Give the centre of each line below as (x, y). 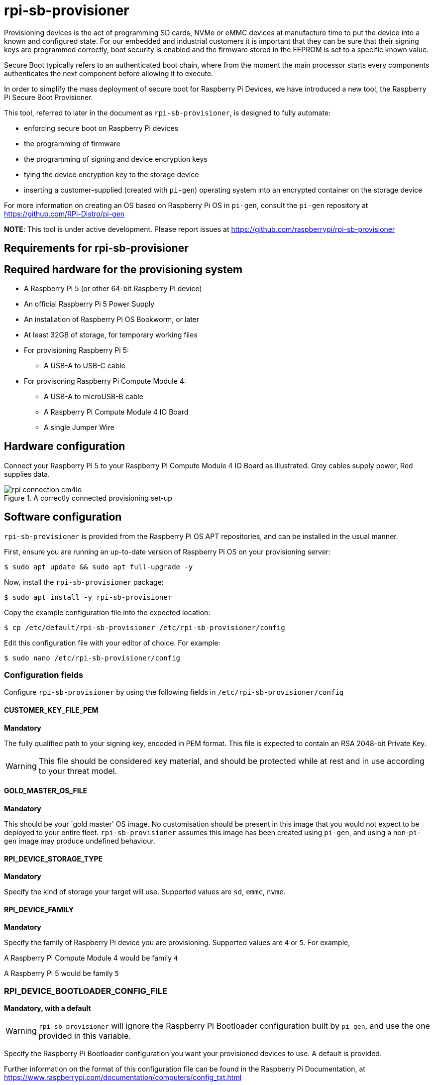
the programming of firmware (72, 143)
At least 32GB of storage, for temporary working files (111, 335)
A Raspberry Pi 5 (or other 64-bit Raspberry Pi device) (113, 289)
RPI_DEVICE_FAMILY (39, 909)
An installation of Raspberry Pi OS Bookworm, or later (112, 320)
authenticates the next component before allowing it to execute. (109, 73)
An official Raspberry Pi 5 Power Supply (89, 304)
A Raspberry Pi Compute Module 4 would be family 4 (91, 958)
